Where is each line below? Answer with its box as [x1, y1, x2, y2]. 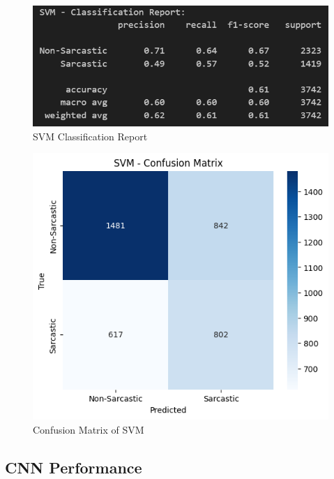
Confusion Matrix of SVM [33, 422, 144, 436]
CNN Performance [5, 456, 142, 478]
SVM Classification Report [33, 128, 148, 143]
